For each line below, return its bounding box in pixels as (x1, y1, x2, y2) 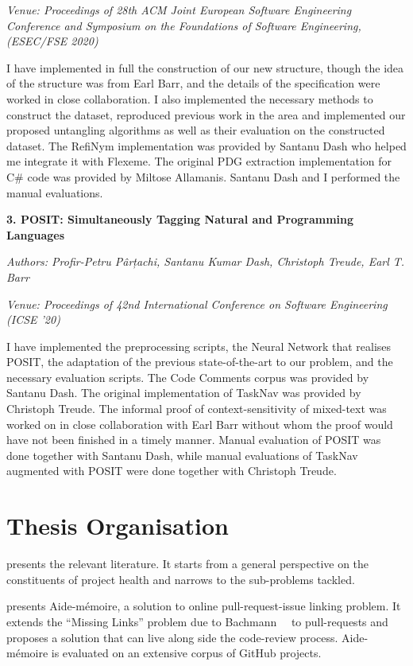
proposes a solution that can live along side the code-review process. (6, 629, 338, 645)
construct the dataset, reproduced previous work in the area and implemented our (6, 106, 406, 123)
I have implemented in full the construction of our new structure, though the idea (6, 59, 404, 76)
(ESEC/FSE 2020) (6, 33, 98, 49)
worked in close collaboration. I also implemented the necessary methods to (6, 90, 373, 107)
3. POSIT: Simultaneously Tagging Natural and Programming (6, 211, 354, 228)
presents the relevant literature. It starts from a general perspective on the (6, 555, 369, 572)
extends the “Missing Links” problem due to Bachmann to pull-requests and (6, 613, 388, 629)
